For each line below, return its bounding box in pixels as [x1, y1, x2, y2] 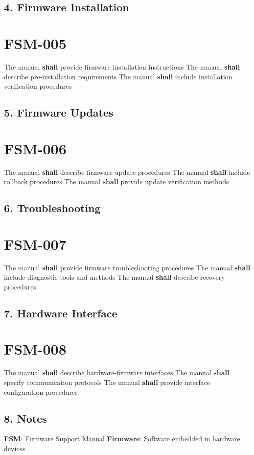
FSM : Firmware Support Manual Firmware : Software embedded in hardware [4, 433, 240, 444]
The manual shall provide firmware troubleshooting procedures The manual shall [4, 262, 251, 272]
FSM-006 [4, 138, 67, 158]
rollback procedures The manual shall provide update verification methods [4, 176, 229, 187]
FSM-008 [4, 339, 67, 359]
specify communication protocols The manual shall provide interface [4, 377, 210, 387]
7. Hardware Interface [4, 305, 117, 320]
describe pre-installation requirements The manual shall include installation [4, 71, 232, 81]
